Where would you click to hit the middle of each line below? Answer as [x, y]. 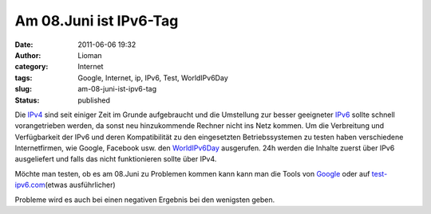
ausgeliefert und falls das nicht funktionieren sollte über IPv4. [116, 159]
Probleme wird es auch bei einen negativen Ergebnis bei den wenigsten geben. [145, 200]
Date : [24, 45]
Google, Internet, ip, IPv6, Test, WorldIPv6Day [153, 78]
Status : [27, 100]
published [94, 100]
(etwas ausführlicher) [80, 185]
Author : [28, 55]
